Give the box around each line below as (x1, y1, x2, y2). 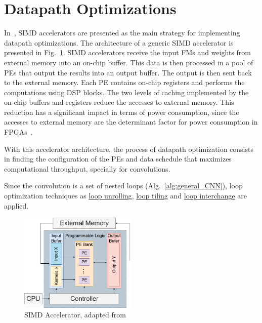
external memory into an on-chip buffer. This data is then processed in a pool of (4, 57, 253, 67)
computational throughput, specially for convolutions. (4, 163, 170, 174)
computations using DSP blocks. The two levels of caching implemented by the (4, 87, 249, 97)
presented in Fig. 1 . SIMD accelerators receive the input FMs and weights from (4, 47, 251, 58)
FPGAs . (4, 127, 33, 137)
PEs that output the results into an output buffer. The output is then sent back (4, 67, 252, 77)
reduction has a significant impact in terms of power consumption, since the (4, 106, 239, 117)
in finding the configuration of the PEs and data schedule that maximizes (4, 153, 232, 164)
